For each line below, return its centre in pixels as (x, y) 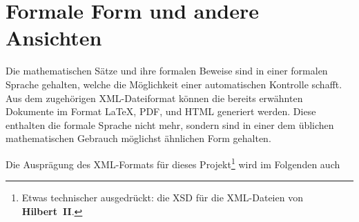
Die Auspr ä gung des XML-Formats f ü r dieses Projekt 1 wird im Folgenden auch (173, 163)
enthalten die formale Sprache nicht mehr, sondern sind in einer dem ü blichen (170, 124)
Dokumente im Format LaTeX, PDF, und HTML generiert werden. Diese (161, 111)
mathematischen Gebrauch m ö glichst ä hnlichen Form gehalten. (138, 138)
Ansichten (54, 38)
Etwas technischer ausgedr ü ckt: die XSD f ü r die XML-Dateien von (162, 198)
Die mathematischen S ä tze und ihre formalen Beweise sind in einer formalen (167, 71)
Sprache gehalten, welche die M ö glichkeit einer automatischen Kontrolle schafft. (174, 84)
